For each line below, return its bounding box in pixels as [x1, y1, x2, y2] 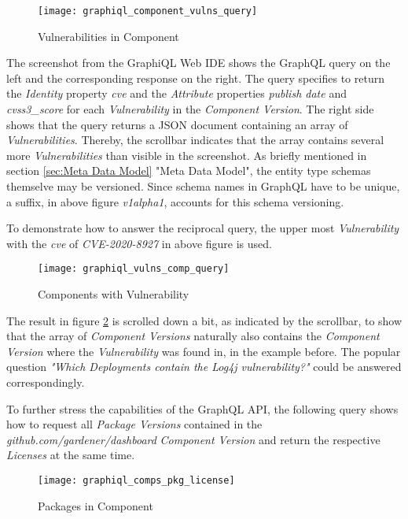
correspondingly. [6, 374, 85, 390]
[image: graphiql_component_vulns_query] [38, 6, 258, 17]
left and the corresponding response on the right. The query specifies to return [6, 69, 384, 86]
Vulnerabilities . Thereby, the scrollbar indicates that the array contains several [6, 132, 384, 148]
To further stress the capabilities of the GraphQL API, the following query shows [6, 400, 399, 417]
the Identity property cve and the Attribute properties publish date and [6, 85, 347, 102]
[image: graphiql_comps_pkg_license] [38, 474, 235, 486]
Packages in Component [38, 497, 153, 513]
